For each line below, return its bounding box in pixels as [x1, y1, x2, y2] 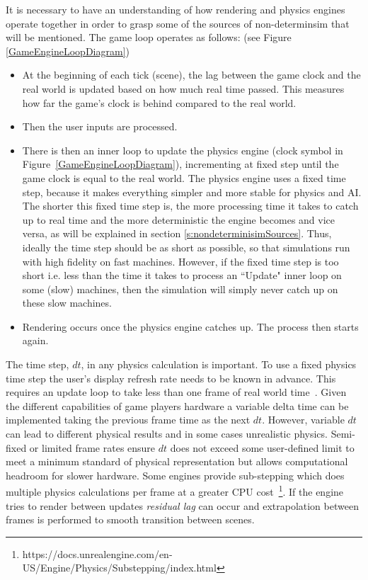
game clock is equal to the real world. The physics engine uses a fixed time [22, 170, 346, 185]
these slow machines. [22, 295, 112, 310]
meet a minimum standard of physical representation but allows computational [6, 454, 348, 469]
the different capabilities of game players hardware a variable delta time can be [6, 398, 349, 413]
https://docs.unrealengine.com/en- [22, 546, 173, 561]
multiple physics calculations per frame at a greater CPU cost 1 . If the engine [6, 482, 344, 499]
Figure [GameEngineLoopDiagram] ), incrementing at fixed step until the [22, 157, 339, 171]
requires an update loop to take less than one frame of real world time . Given [6, 385, 347, 399]
